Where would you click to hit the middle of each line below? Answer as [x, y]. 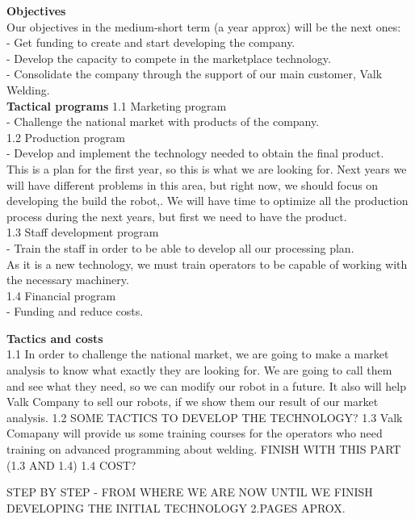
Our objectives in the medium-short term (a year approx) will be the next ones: [204, 26]
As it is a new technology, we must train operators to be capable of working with [207, 264]
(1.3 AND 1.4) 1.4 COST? [71, 465]
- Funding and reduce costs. [75, 311]
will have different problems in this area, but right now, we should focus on [193, 184]
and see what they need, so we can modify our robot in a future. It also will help [207, 385]
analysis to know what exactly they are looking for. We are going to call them [199, 370]
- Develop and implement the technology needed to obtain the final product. [195, 153]
